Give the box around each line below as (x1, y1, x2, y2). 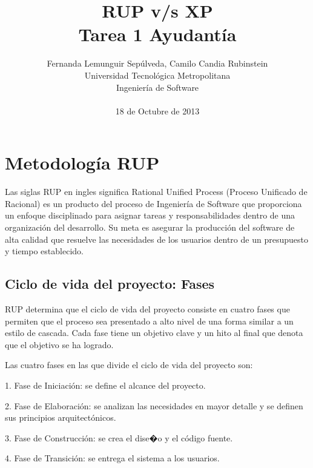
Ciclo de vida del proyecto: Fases (5, 274, 215, 293)
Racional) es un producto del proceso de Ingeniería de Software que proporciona (5, 197, 302, 209)
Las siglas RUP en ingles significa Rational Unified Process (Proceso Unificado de (5, 185, 308, 198)
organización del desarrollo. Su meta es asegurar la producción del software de (5, 221, 295, 233)
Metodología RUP (5, 150, 160, 175)
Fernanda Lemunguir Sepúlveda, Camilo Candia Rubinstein (47, 57, 268, 70)
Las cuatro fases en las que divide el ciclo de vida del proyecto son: (5, 358, 253, 371)
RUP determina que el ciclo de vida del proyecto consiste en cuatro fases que (5, 302, 290, 315)
